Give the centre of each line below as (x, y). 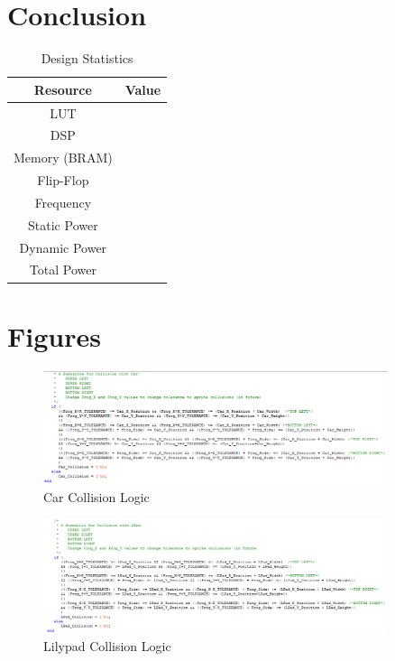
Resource (63, 89)
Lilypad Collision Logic (107, 646)
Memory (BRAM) (63, 158)
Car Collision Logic (96, 496)
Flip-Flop (63, 180)
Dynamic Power (63, 247)
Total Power (63, 270)
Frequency (63, 202)
